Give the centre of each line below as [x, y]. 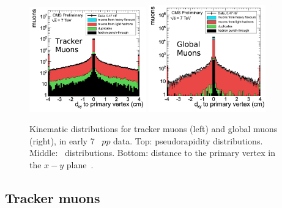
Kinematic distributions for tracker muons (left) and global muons [154, 129]
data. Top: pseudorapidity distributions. [188, 140]
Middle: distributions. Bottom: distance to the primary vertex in [152, 153]
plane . [80, 164]
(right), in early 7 [62, 140]
